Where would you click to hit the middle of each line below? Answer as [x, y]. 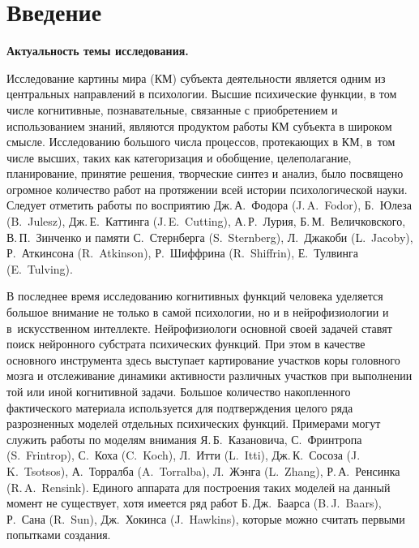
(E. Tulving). [40, 268]
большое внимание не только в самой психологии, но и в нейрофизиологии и [198, 312]
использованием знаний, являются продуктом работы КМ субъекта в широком [199, 125]
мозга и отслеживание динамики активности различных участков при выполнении [209, 375]
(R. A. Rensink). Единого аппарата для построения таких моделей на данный [199, 487]
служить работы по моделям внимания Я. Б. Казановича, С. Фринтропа [184, 439]
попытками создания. [59, 535]
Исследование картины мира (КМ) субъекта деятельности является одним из [196, 78]
